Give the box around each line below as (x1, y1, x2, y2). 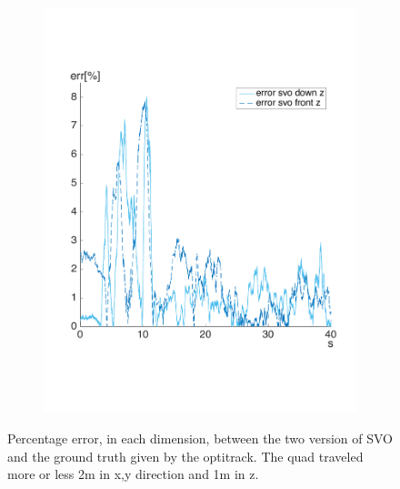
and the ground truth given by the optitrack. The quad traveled (7, 446, 364, 465)
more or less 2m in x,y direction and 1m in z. (7, 464, 259, 484)
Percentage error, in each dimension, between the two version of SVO (7, 428, 394, 447)
